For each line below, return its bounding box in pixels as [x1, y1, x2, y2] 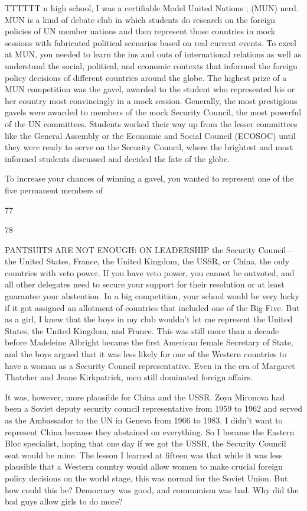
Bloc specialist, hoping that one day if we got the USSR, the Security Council [5, 437, 286, 449]
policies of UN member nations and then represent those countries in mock [5, 25, 276, 37]
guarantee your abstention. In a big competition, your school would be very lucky [5, 290, 299, 302]
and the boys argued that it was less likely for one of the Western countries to [5, 348, 287, 360]
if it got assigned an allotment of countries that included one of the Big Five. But [5, 301, 300, 313]
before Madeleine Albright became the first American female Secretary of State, [5, 336, 293, 348]
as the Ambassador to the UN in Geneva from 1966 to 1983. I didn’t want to [5, 414, 283, 426]
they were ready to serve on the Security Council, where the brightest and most [5, 141, 293, 153]
